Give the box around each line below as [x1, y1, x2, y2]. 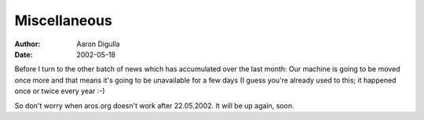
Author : [14, 39, 41, 49]
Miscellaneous [14, 12, 113, 29]
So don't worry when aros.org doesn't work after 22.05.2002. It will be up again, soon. [14, 100, 294, 110]
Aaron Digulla [76, 39, 121, 49]
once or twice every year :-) [14, 86, 105, 96]
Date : [14, 49, 33, 59]
